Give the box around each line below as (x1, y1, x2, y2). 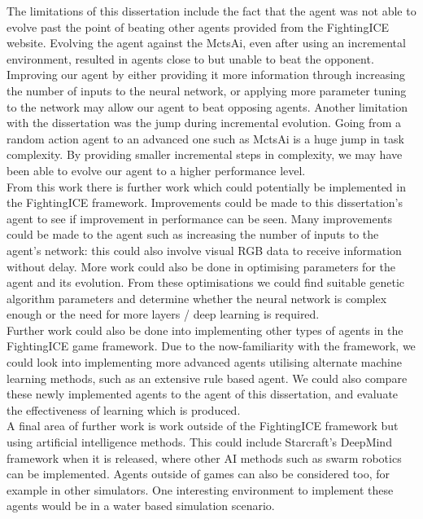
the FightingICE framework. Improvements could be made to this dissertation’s (7, 194, 403, 211)
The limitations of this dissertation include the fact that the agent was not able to (7, 2, 416, 19)
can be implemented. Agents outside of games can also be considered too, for (7, 465, 390, 482)
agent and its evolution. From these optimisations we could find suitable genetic (7, 274, 405, 291)
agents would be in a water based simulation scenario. (7, 497, 275, 514)
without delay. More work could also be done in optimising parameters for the (7, 257, 396, 275)
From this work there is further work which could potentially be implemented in (7, 178, 406, 195)
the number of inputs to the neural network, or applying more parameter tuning (7, 81, 407, 99)
